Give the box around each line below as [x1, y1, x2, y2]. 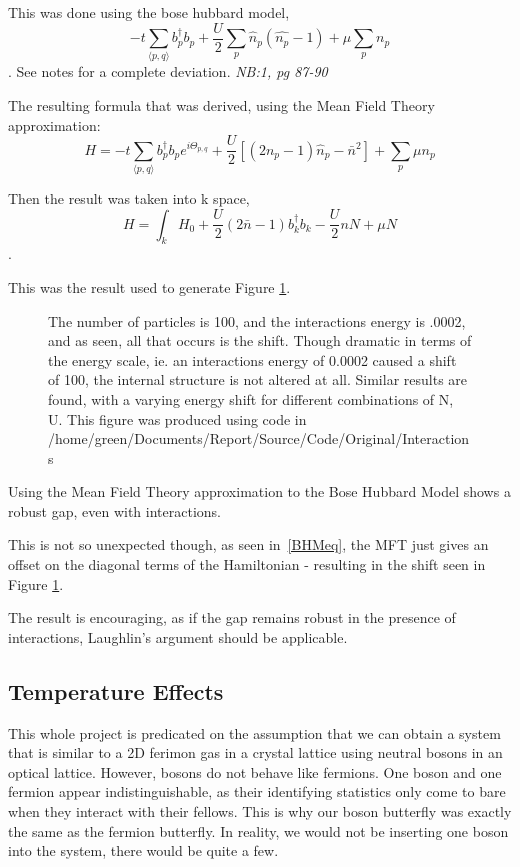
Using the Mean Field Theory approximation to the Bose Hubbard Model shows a [8, 481, 511, 502]
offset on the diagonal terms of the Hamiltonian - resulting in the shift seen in [8, 554, 486, 575]
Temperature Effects [8, 675, 224, 706]
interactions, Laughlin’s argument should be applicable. [8, 626, 348, 647]
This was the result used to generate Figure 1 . [8, 276, 291, 297]
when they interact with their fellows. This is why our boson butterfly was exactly [8, 801, 512, 822]
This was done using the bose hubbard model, [8, 2, 290, 22]
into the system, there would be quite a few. [8, 840, 279, 861]
